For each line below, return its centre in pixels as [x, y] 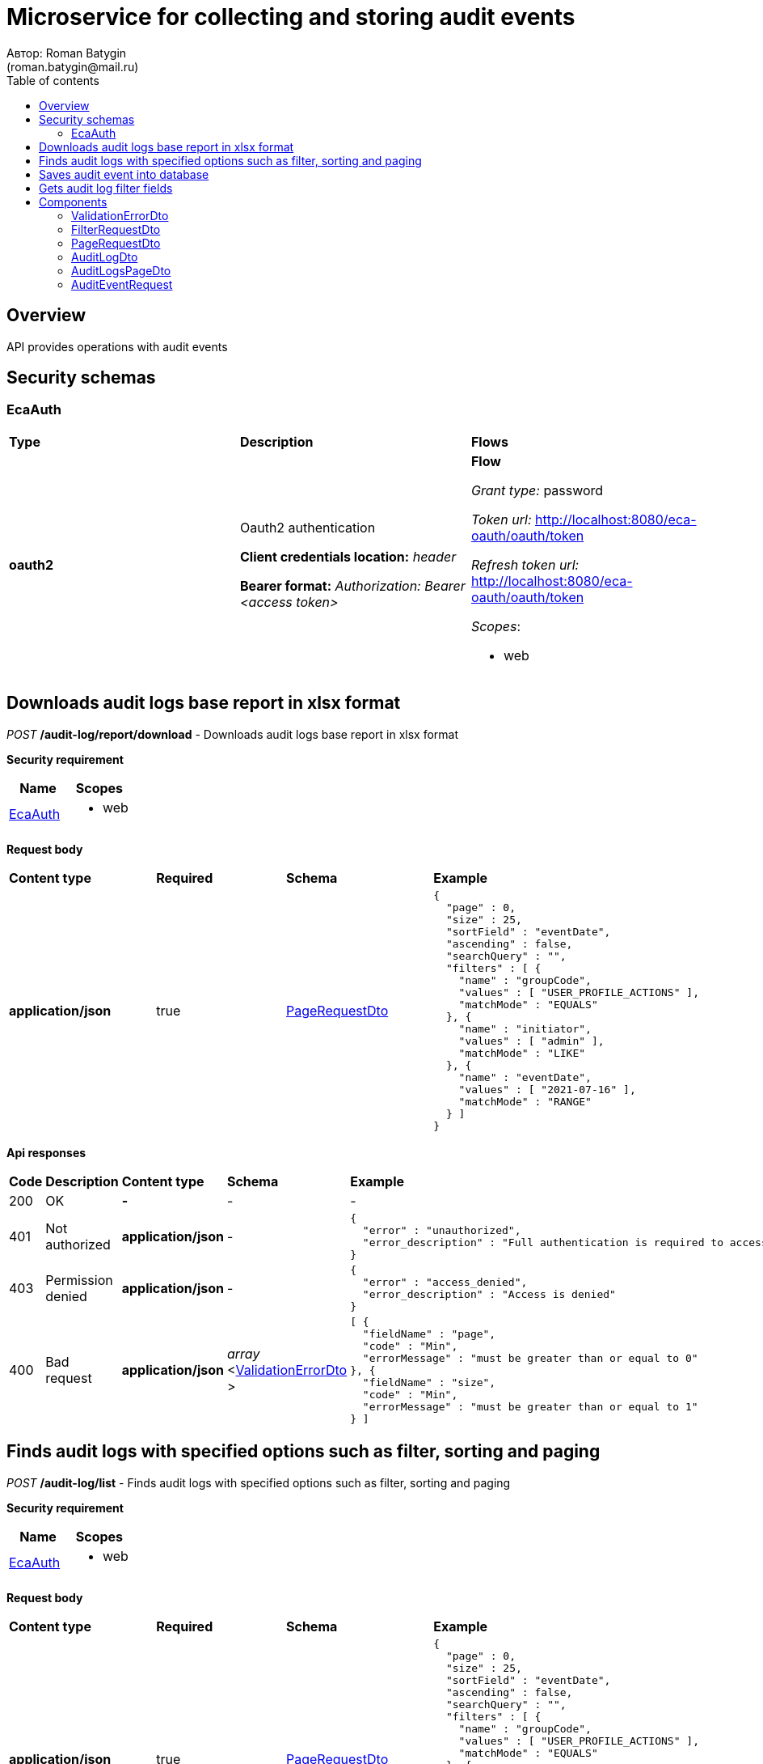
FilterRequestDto [116, 229]
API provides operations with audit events [117, 346]
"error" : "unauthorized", [442, 1230]
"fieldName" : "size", [429, 1382]
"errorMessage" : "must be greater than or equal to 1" [530, 1406]
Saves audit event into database [124, 174]
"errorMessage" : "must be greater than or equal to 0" [530, 1358]
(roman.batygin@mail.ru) [73, 66]
